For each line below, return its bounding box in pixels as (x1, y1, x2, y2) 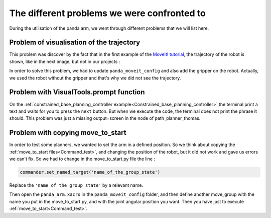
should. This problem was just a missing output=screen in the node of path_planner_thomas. (9, 115, 201, 121)
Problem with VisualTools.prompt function (9, 88, 145, 97)
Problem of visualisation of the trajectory (9, 38, 141, 47)
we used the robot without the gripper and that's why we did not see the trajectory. (9, 75, 181, 81)
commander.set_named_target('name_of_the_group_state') (20, 169, 161, 175)
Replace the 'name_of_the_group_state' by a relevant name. (9, 182, 143, 188)
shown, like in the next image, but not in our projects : (9, 58, 120, 64)
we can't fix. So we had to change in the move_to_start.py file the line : (9, 156, 156, 162)
